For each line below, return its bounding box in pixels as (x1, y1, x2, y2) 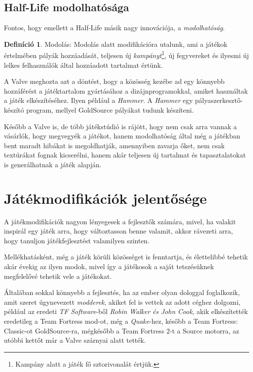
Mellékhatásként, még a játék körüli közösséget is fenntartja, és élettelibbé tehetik (4, 252, 248, 262)
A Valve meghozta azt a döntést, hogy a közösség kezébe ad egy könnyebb (4, 76, 225, 86)
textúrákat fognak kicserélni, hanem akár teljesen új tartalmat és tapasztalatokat (4, 150, 246, 160)
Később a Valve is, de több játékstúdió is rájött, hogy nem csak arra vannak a (4, 121, 237, 131)
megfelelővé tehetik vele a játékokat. (4, 271, 112, 281)
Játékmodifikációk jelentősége (4, 188, 207, 208)
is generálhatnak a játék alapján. (4, 159, 102, 169)
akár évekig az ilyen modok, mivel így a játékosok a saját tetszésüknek (4, 261, 214, 272)
